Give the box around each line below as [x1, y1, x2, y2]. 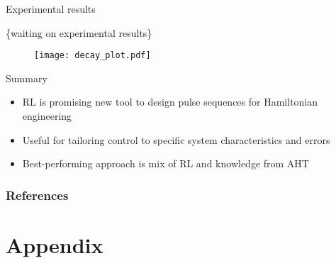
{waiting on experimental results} [6, 25, 152, 40]
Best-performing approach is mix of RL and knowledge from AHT [22, 156, 309, 171]
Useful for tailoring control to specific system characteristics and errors [22, 132, 330, 147]
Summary [6, 70, 47, 85]
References [6, 186, 69, 203]
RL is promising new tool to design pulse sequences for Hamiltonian [22, 94, 318, 109]
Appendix [6, 230, 103, 259]
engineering [22, 108, 72, 123]
